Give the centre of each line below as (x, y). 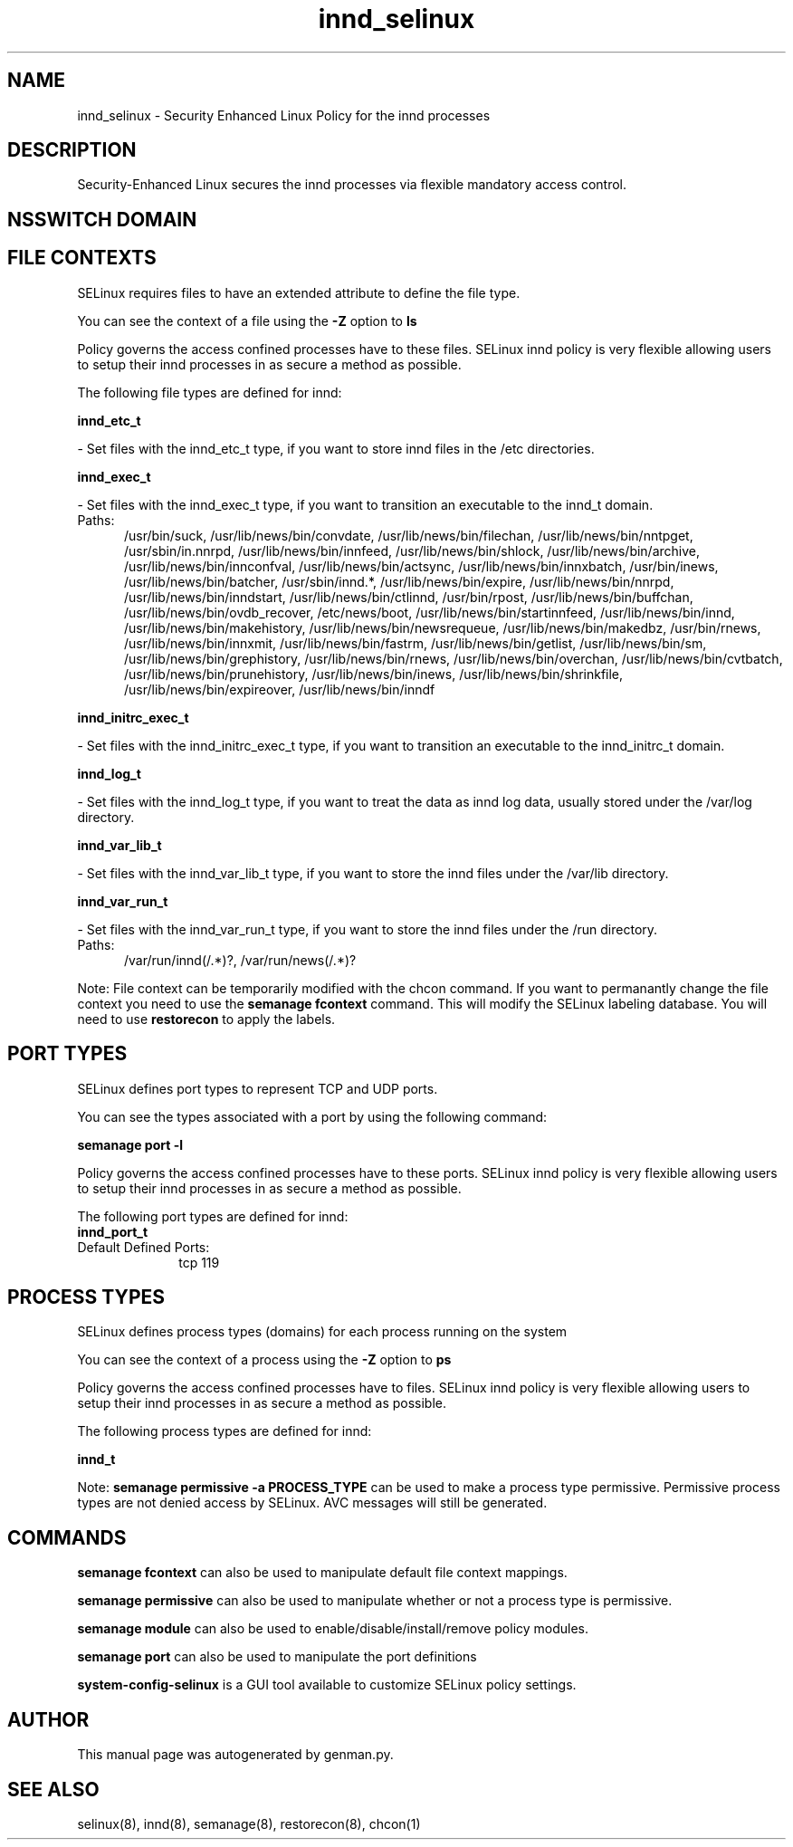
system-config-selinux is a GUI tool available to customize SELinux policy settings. (327, 1685)
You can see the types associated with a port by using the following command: (312, 1116)
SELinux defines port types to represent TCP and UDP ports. (258, 1088)
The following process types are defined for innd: (225, 1431)
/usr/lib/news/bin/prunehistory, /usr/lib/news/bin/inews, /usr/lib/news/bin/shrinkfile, (374, 674)
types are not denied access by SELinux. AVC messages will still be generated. (312, 1503)
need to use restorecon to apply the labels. (206, 1019)
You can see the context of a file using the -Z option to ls (247, 321)
